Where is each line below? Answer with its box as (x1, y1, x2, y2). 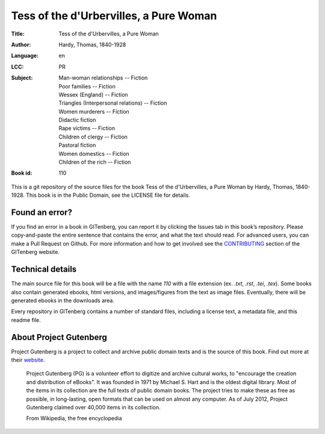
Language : (11, 52, 39, 60)
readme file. (11, 316, 42, 323)
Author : (11, 41, 31, 48)
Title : (11, 30, 25, 37)
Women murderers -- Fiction (58, 108, 129, 115)
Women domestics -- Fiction (58, 150, 129, 157)
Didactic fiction (58, 116, 96, 123)
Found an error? (11, 208, 72, 217)
